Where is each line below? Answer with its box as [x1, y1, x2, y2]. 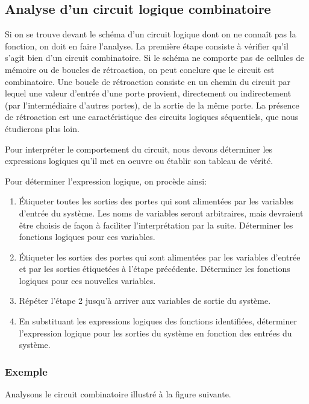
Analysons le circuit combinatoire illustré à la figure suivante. [5, 388, 231, 400]
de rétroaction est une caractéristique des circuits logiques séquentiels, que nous [5, 110, 299, 123]
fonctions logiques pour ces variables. [19, 230, 155, 243]
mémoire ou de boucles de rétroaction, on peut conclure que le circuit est [5, 63, 275, 75]
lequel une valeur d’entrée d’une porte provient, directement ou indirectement [5, 87, 292, 99]
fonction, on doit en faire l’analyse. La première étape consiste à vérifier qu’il [5, 39, 289, 52]
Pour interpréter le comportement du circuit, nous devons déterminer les [5, 142, 273, 155]
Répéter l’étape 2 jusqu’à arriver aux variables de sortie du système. [19, 294, 271, 307]
